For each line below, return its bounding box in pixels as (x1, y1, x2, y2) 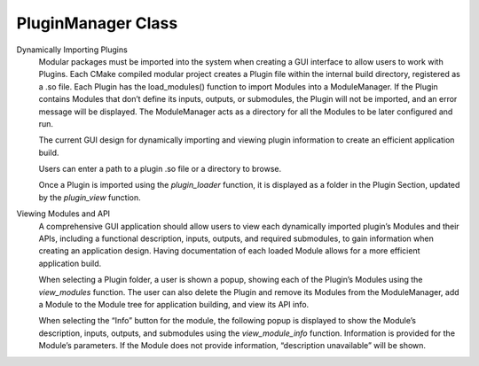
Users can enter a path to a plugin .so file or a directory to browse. (38, 164, 282, 175)
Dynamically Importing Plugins (16, 44, 128, 55)
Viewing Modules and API (16, 208, 111, 219)
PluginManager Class (16, 13, 178, 33)
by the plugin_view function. (38, 191, 141, 203)
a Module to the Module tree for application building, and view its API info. (38, 299, 310, 309)
